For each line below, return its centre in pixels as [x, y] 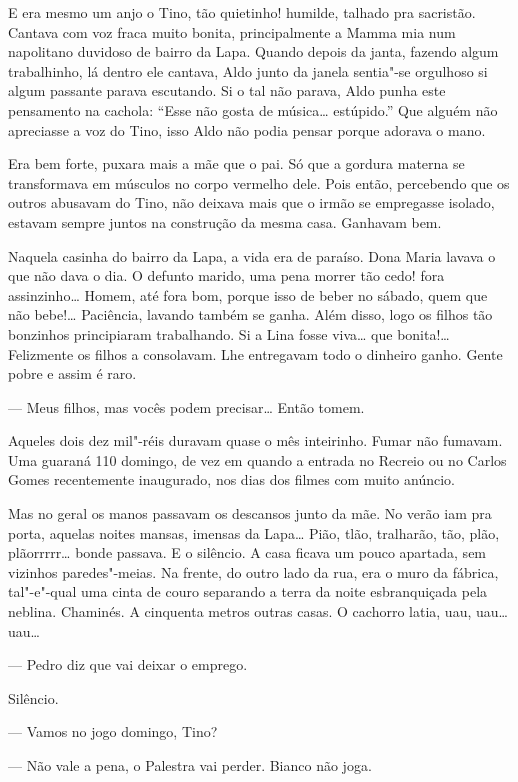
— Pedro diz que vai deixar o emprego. [128, 664]
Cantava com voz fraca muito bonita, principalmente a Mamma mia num [232, 31]
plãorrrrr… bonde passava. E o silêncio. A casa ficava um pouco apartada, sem [247, 552]
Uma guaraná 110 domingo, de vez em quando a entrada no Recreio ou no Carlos [257, 459]
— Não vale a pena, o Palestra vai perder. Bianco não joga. [190, 765]
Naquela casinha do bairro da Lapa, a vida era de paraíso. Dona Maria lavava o [252, 255]
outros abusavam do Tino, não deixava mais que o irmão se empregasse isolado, [251, 202]
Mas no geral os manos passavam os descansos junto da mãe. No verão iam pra [250, 513]
